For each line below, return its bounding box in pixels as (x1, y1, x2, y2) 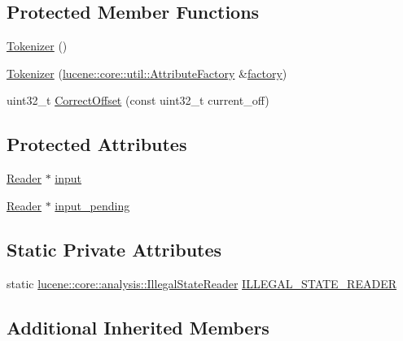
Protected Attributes (7, 132, 187, 157)
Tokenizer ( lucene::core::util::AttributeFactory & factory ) (7, 64, 287, 81)
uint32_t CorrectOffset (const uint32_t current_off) (7, 92, 269, 109)
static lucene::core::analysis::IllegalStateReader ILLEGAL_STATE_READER (7, 274, 396, 291)
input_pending (55, 196, 130, 214)
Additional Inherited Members (7, 314, 269, 339)
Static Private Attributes (7, 236, 222, 261)
